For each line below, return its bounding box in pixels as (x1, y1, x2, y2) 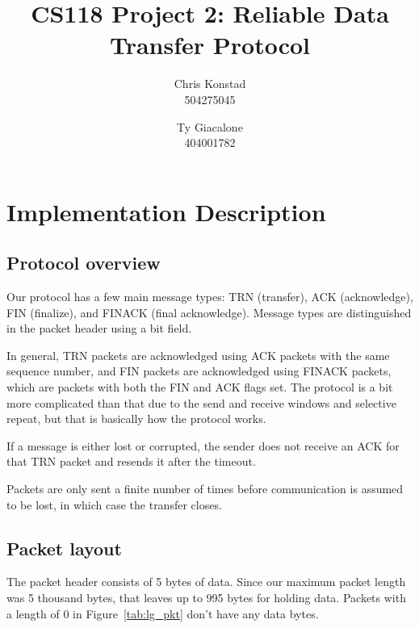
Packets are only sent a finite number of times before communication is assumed (6, 480, 404, 497)
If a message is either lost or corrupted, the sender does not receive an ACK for (6, 437, 400, 454)
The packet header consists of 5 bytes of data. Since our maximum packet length (6, 573, 406, 590)
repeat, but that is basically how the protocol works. (6, 410, 266, 427)
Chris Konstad (174, 75, 246, 92)
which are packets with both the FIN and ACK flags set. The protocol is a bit (6, 379, 393, 396)
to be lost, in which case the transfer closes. (6, 496, 222, 513)
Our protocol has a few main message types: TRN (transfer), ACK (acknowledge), (6, 288, 413, 305)
